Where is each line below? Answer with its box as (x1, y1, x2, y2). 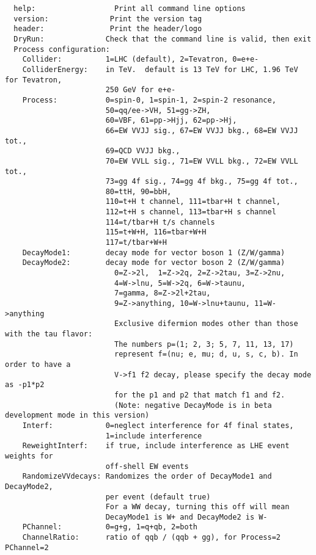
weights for (5, 451, 53, 460)
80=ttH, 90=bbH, (105, 187, 172, 196)
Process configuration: (13, 45, 110, 54)
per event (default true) (105, 492, 211, 501)
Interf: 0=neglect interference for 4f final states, (22, 421, 294, 430)
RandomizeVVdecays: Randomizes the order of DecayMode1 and (22, 472, 272, 481)
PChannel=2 (5, 543, 49, 552)
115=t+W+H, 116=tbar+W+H (105, 228, 207, 237)
